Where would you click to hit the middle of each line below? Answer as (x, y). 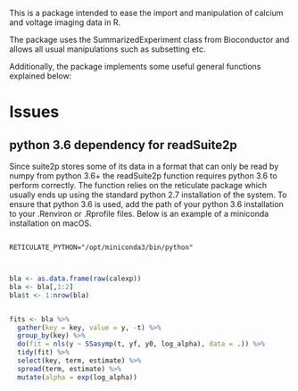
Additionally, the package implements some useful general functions (135, 67)
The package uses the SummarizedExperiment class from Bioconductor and (149, 40)
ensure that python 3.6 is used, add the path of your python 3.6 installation (146, 204)
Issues (34, 112)
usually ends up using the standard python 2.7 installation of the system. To (148, 195)
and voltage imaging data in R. (65, 22)
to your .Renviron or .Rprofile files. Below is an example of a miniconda (139, 214)
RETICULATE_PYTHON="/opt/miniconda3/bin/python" (101, 247)
